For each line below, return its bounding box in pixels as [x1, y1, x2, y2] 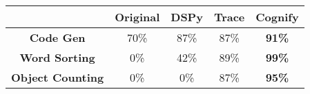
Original [115, 9, 160, 25]
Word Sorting [19, 49, 95, 65]
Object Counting [11, 69, 104, 85]
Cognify [255, 9, 299, 25]
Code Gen [29, 30, 86, 45]
